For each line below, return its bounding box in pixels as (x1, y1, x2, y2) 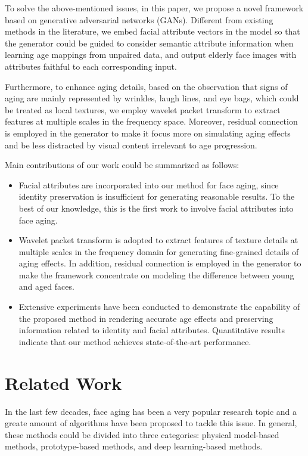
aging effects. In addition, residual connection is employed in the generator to (18, 257, 301, 269)
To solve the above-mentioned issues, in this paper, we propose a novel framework (5, 2, 304, 14)
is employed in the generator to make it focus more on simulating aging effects (5, 126, 291, 139)
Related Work (5, 370, 122, 395)
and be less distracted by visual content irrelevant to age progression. (5, 138, 257, 151)
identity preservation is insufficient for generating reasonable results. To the (18, 190, 295, 203)
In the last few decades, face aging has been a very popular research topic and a (5, 405, 297, 417)
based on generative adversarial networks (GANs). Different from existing (5, 13, 273, 26)
